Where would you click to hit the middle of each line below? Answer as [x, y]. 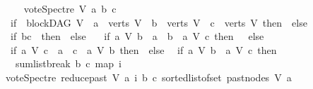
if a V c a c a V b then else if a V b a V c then [143, 49]
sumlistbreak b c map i [68, 63]
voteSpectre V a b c [70, 8]
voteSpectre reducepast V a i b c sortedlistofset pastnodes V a [148, 77]
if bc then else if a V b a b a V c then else [137, 36]
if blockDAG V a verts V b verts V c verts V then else [159, 22]
